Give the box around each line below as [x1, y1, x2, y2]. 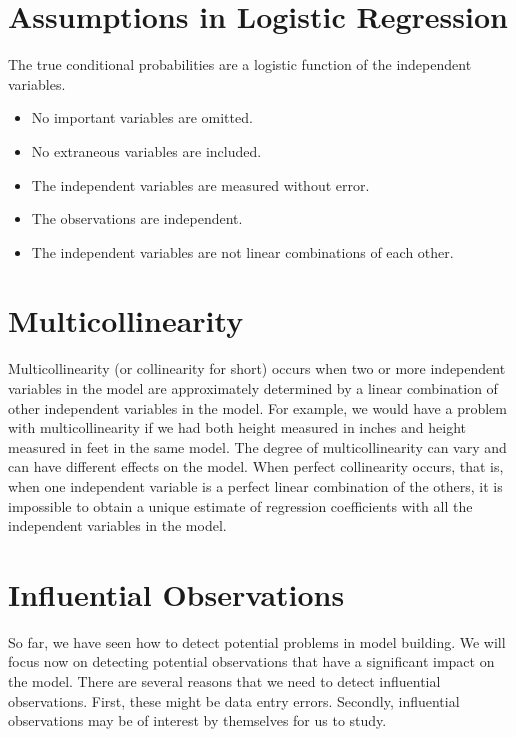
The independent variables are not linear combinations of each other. [31, 241, 454, 262]
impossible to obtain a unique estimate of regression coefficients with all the [8, 495, 473, 516]
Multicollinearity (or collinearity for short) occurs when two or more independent [8, 358, 506, 379]
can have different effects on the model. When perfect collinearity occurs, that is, [8, 456, 504, 477]
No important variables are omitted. [31, 107, 253, 128]
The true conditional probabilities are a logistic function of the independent [8, 54, 472, 75]
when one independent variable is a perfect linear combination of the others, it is [8, 475, 503, 496]
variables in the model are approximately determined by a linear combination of [8, 378, 498, 398]
